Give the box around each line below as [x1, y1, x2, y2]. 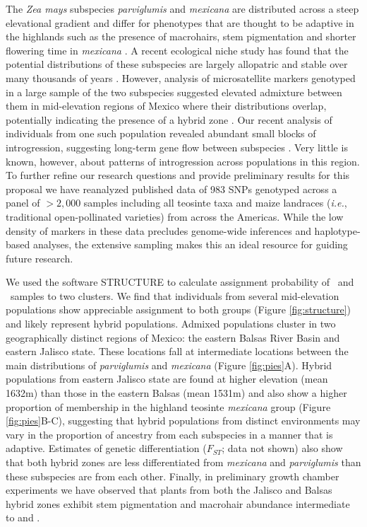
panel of [6, 195, 40, 210]
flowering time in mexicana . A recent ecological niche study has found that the [6, 42, 349, 57]
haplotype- [314, 223, 361, 238]
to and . [6, 510, 40, 525]
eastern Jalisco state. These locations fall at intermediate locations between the [6, 344, 349, 359]
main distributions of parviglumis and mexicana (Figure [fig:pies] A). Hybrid [6, 357, 332, 372]
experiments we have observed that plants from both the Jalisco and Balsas [6, 482, 332, 497]
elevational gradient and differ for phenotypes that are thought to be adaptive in [6, 15, 354, 30]
